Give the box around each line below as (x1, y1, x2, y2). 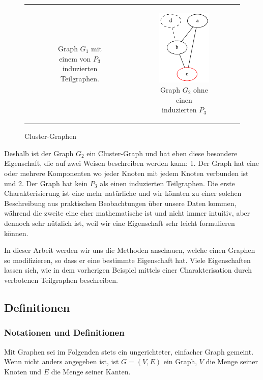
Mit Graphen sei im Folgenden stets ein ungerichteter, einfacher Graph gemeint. (4, 346, 254, 357)
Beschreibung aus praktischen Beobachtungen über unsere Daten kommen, (4, 197, 237, 208)
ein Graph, (163, 356, 197, 367)
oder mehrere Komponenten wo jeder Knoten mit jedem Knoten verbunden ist (4, 167, 249, 178)
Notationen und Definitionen (4, 326, 125, 339)
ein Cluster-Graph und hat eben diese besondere (86, 148, 238, 158)
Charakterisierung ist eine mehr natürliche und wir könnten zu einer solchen (4, 188, 242, 198)
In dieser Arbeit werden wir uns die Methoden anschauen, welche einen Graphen (4, 245, 255, 255)
